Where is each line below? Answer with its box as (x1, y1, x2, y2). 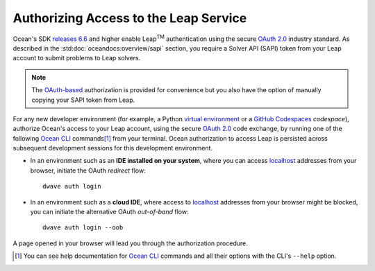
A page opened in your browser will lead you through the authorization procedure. (12, 239, 248, 247)
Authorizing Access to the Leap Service (12, 10, 247, 26)
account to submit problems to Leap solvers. (12, 54, 141, 62)
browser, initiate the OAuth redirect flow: (30, 166, 146, 175)
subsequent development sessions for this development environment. (12, 144, 213, 152)
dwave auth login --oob (42, 224, 124, 231)
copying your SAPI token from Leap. (31, 96, 135, 104)
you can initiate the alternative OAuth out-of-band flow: (30, 208, 189, 216)
